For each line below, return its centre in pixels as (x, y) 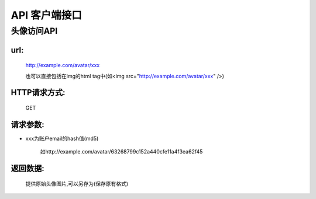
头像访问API (34, 31)
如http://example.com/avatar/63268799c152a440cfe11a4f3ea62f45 (121, 152)
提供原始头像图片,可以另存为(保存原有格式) (77, 183)
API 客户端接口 (46, 15)
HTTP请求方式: (38, 92)
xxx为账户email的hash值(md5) (62, 138)
